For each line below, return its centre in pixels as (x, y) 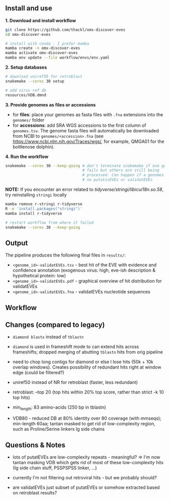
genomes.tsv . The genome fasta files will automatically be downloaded (86, 130)
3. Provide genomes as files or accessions (51, 105)
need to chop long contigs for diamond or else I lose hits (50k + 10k (83, 362)
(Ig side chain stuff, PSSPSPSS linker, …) (55, 468)
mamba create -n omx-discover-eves (43, 48)
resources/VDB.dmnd (26, 95)
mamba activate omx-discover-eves (42, 53)
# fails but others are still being (121, 170)
